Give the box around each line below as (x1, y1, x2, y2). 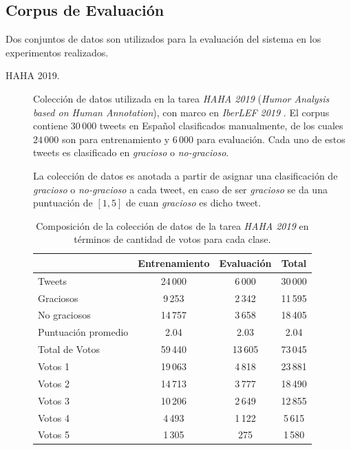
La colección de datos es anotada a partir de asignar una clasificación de (33, 168, 338, 182)
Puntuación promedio (38, 325, 129, 339)
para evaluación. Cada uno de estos (196, 131, 345, 146)
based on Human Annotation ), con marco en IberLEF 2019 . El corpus (33, 105, 330, 119)
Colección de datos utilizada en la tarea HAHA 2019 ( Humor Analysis (33, 91, 330, 105)
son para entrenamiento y (61, 131, 170, 146)
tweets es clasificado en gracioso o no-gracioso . (33, 145, 229, 160)
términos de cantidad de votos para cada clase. (74, 232, 271, 246)
